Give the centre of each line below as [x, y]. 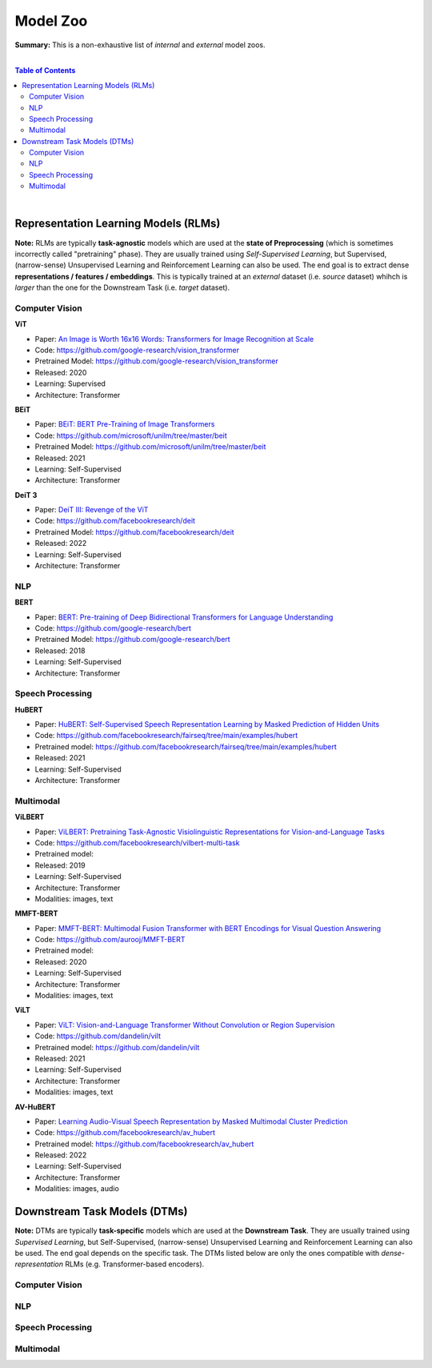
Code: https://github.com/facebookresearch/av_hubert [125, 1133]
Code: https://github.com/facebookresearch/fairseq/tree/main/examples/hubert [166, 736]
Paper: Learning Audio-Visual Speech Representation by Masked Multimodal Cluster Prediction [191, 1121]
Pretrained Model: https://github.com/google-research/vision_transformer [157, 361]
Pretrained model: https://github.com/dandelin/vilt [117, 1047]
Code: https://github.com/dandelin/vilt [98, 1036]
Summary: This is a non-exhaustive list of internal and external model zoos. [140, 45]
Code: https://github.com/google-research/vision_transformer [137, 350]
